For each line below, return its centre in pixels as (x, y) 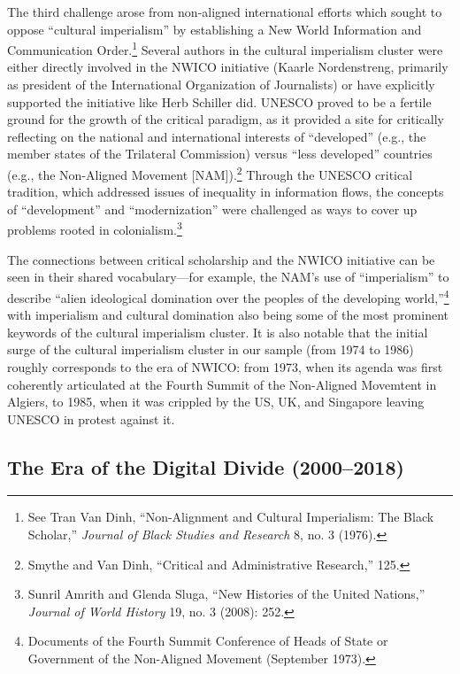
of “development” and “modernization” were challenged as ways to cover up (212, 209)
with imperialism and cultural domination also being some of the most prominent (228, 315)
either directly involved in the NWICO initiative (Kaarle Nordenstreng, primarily (228, 67)
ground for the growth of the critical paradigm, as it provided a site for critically (226, 119)
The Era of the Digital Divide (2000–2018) (206, 466)
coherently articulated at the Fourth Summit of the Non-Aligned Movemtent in (222, 384)
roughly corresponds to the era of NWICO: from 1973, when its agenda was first (225, 366)
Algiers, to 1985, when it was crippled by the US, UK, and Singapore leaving (216, 402)
